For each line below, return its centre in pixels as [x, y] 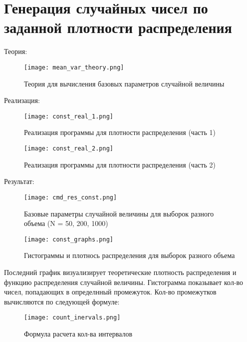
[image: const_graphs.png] [69, 239]
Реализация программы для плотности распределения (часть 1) [120, 132]
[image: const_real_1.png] [69, 116]
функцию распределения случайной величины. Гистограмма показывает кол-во [124, 282]
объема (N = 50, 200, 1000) [66, 223]
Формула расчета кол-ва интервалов [78, 333]
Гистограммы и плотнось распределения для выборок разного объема [129, 255]
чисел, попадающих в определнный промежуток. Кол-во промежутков [110, 292]
